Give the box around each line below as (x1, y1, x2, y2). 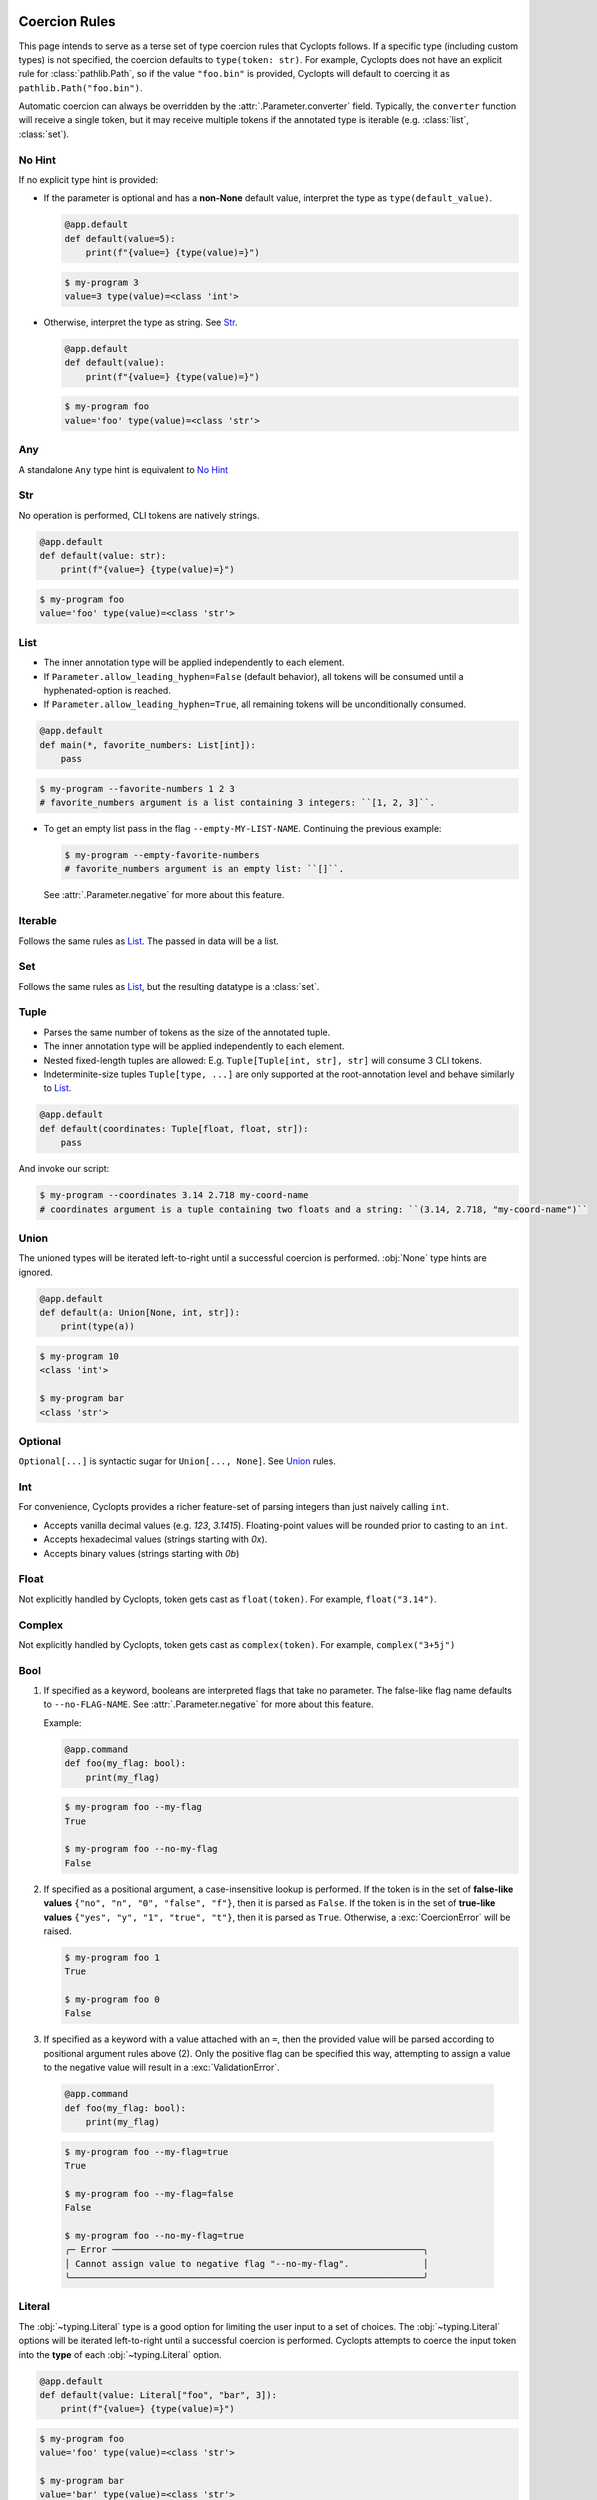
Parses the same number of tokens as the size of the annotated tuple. (43, 1026, 331, 1038)
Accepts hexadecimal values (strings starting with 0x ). (43, 1533, 268, 1545)
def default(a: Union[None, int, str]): (39, 1307, 240, 1319)
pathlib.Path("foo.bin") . (18, 81, 143, 94)
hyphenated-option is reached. (43, 684, 172, 696)
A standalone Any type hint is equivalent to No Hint (18, 463, 229, 475)
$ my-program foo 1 (64, 1951, 160, 1963)
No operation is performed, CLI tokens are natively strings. (18, 509, 260, 521)
